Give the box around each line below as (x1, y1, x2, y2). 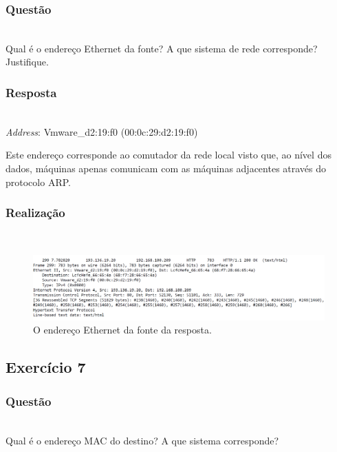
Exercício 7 (6, 356, 86, 378)
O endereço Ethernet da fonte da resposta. (33, 322, 212, 337)
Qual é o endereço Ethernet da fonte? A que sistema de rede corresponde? (6, 41, 318, 55)
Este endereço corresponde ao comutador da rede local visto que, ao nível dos (6, 147, 331, 162)
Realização (6, 204, 65, 221)
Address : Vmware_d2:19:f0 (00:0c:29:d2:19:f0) (6, 124, 198, 138)
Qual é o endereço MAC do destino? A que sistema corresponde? (6, 433, 279, 447)
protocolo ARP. (6, 174, 71, 189)
